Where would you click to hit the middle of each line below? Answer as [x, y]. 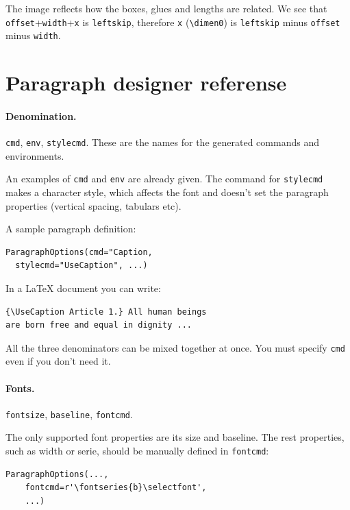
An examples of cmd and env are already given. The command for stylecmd [164, 179]
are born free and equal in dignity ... [99, 325]
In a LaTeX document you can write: [83, 288]
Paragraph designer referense [146, 83]
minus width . [33, 35]
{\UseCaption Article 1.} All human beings [106, 312]
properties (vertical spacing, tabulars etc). [93, 205]
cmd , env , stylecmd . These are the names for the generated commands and [162, 142]
